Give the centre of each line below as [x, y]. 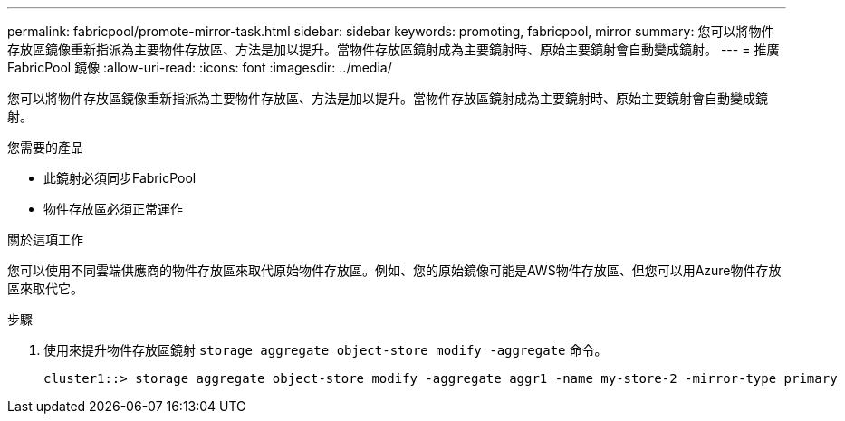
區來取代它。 [45, 288]
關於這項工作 [45, 239]
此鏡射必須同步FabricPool [120, 178]
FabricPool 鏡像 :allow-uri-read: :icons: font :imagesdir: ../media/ [200, 67]
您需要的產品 [45, 147]
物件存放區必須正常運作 [113, 209]
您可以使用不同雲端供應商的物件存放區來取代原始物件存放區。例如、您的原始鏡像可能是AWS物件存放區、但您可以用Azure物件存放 [394, 270]
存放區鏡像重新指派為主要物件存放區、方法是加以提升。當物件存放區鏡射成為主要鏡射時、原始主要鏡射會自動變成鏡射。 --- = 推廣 [394, 49]
